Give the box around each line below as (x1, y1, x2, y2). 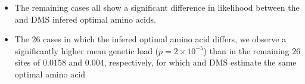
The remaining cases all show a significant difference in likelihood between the (14, 1, 300, 13)
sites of (14, 56, 41, 69)
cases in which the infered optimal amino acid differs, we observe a (43, 33, 287, 45)
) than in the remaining (203, 44, 290, 57)
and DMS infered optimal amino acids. (14, 13, 156, 25)
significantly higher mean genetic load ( (14, 44, 159, 57)
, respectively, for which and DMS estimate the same (104, 56, 297, 69)
